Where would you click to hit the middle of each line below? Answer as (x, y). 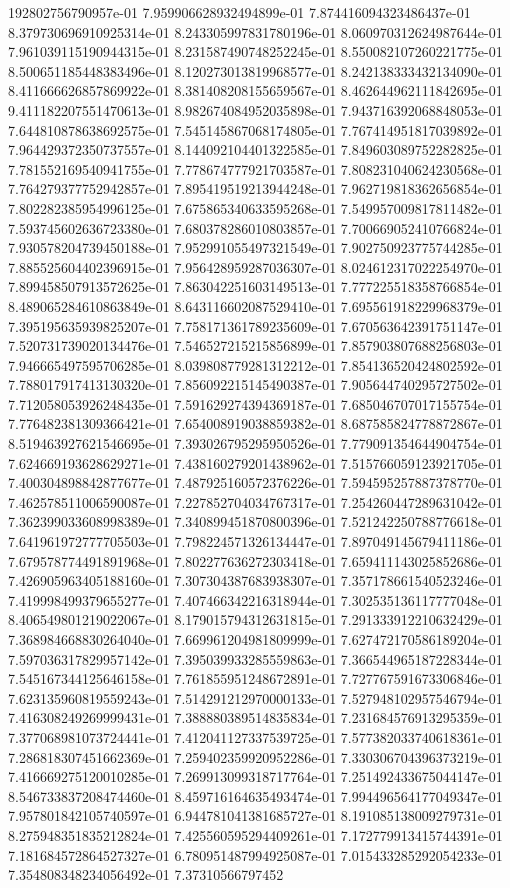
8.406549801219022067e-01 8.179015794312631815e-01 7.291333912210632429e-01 (255, 619)
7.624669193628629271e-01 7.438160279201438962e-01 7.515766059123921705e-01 (255, 462)
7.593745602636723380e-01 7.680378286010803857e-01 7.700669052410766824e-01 (255, 227)
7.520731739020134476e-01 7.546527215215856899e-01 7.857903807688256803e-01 (255, 345)
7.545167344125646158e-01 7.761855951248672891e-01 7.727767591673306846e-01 (255, 678)
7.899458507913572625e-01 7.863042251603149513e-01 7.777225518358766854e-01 (255, 286)
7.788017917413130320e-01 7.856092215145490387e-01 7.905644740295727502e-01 (255, 384)
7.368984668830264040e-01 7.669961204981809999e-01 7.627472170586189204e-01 (255, 639)
